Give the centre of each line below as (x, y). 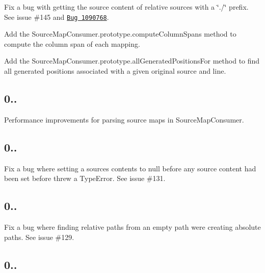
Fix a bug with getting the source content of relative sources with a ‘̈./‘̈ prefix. (126, 7)
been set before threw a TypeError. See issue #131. (85, 178)
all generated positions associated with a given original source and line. (115, 71)
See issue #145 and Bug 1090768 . (57, 17)
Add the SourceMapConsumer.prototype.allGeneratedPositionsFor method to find (132, 61)
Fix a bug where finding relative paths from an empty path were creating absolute (132, 227)
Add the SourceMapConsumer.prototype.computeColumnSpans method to (120, 34)
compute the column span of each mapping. (72, 43)
